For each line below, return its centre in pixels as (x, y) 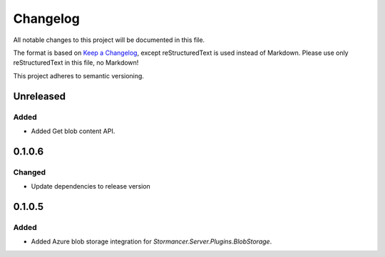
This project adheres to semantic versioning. (78, 75)
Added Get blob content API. (73, 131)
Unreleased (40, 96)
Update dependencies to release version (91, 187)
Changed (30, 172)
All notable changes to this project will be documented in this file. (109, 40)
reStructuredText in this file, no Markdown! (76, 63)
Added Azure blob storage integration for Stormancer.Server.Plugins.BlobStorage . (152, 241)
